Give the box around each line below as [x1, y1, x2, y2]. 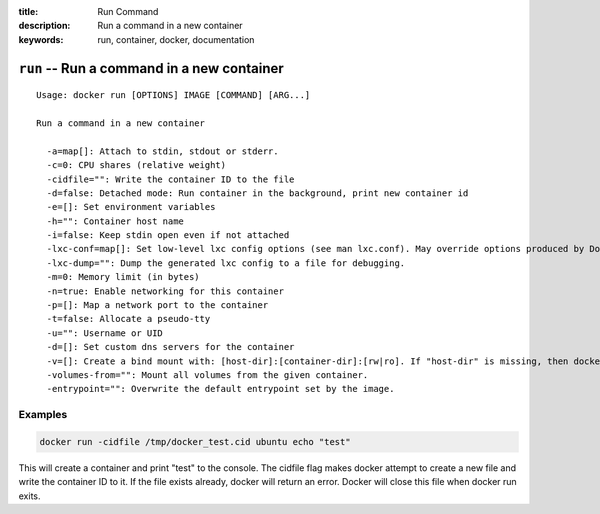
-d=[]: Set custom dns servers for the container [46, 341, 295, 353]
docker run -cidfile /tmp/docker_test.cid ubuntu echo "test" [39, 436, 351, 447]
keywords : [18, 33, 64, 45]
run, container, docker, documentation [97, 33, 255, 45]
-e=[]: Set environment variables [46, 201, 216, 213]
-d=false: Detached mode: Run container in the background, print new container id [46, 187, 469, 199]
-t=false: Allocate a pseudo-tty [46, 313, 211, 325]
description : [18, 20, 71, 32]
